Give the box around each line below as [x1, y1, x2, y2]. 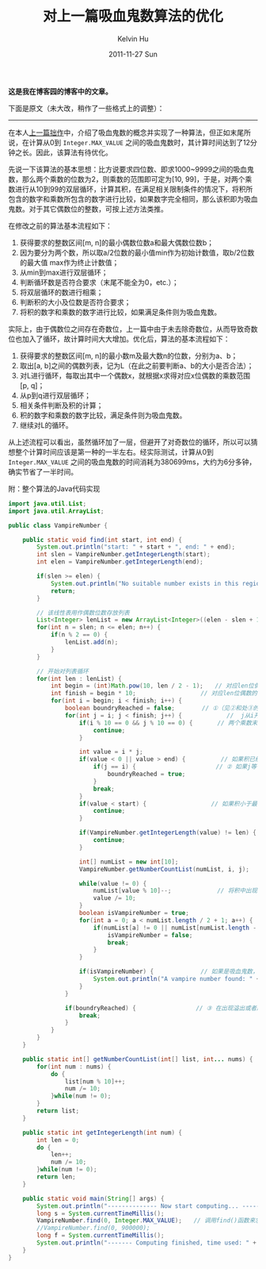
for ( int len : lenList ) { [36, 675, 123, 683]
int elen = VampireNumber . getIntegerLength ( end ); [36, 558, 203, 566]
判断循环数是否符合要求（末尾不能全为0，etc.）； [19, 277, 180, 286]
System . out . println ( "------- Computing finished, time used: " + [36, 1239, 257, 1247]
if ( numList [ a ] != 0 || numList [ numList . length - [93, 924, 257, 932]
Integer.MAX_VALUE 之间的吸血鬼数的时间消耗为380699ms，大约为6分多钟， [8, 457, 256, 467]
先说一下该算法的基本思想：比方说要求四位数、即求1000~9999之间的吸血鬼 [8, 164, 255, 174]
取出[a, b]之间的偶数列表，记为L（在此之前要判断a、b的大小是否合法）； [19, 360, 254, 370]
